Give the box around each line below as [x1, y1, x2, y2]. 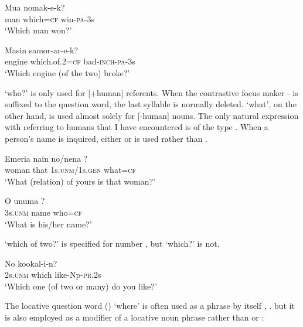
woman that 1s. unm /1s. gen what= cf [5, 163, 136, 176]
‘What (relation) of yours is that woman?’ [5, 175, 155, 187]
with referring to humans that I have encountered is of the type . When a [5, 121, 268, 133]
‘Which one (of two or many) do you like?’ [5, 280, 157, 292]
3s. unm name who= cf [5, 206, 83, 218]
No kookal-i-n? [5, 257, 57, 269]
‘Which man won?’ [5, 24, 72, 36]
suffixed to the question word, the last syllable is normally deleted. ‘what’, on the [5, 98, 297, 110]
